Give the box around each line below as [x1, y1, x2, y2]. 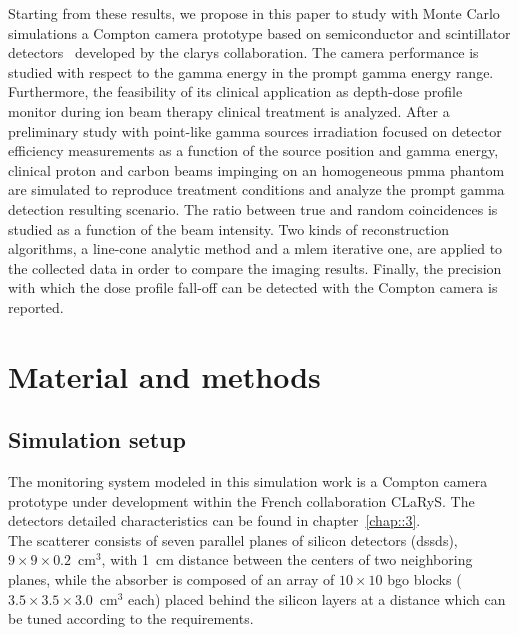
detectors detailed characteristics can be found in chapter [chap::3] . [8, 510, 421, 531]
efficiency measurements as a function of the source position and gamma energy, [8, 140, 499, 161]
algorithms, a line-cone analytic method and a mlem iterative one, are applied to [8, 238, 503, 259]
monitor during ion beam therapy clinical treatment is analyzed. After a [8, 100, 450, 121]
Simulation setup [8, 424, 186, 455]
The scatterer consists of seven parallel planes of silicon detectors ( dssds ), [8, 529, 458, 550]
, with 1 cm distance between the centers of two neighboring [101, 549, 473, 570]
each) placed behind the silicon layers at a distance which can [128, 588, 506, 609]
